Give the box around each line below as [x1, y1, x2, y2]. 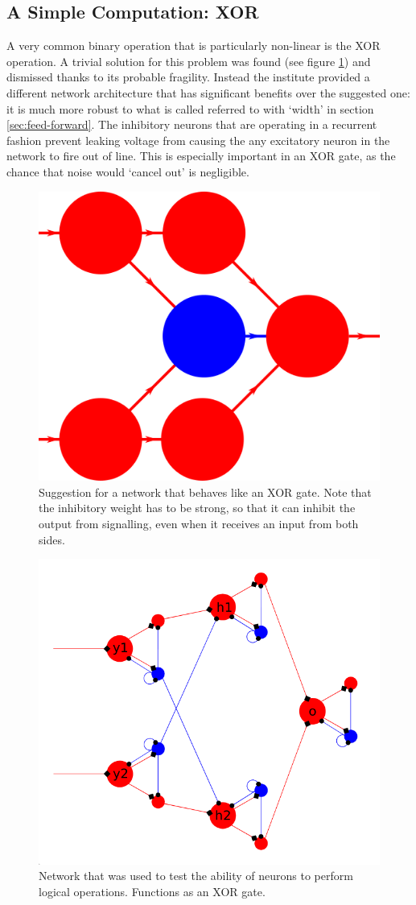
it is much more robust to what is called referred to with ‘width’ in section [6, 100, 374, 117]
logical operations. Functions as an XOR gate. [39, 882, 266, 899]
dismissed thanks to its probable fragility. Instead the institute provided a [6, 68, 370, 85]
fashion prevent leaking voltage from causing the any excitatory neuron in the [6, 131, 390, 148]
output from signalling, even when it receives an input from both [39, 514, 359, 531]
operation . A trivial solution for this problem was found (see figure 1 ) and [6, 52, 371, 69]
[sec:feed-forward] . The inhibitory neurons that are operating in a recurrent [6, 116, 377, 133]
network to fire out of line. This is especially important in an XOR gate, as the [6, 147, 396, 164]
